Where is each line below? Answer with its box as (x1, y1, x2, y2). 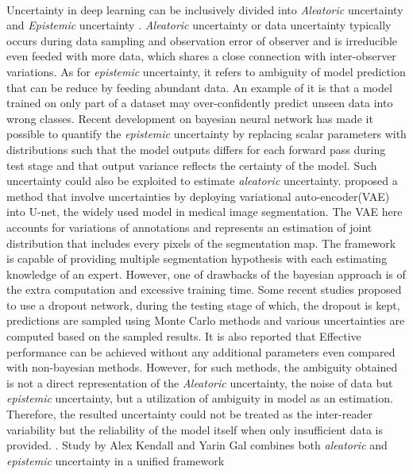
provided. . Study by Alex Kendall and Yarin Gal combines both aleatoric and (6, 437, 388, 453)
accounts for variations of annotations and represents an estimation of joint (6, 218, 372, 235)
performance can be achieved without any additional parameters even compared (6, 343, 396, 360)
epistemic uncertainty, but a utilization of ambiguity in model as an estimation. (6, 390, 393, 407)
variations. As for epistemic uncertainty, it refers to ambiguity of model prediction (6, 63, 406, 79)
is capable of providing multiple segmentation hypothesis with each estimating (6, 250, 388, 267)
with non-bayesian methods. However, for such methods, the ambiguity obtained (6, 359, 398, 376)
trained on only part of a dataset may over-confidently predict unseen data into (6, 94, 393, 111)
